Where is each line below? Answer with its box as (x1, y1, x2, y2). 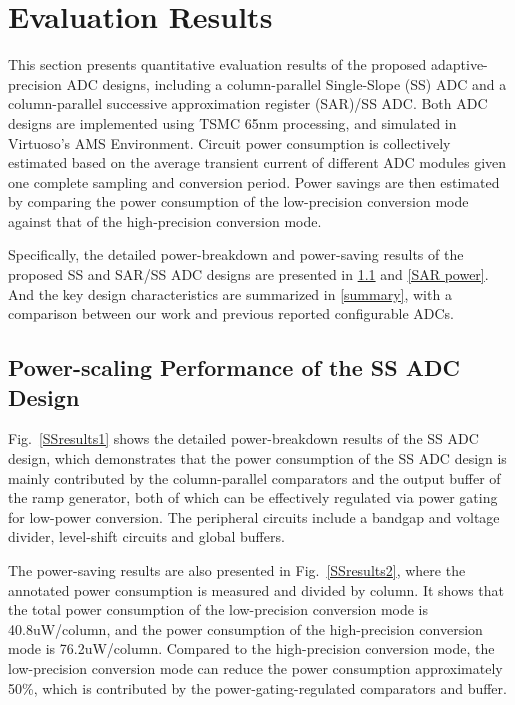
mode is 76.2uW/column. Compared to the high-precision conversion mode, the (8, 638, 495, 659)
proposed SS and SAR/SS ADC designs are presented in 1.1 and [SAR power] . (8, 264, 489, 285)
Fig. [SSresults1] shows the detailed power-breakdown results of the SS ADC (8, 428, 479, 449)
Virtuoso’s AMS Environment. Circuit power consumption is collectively (8, 132, 451, 153)
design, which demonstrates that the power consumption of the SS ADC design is (8, 448, 507, 469)
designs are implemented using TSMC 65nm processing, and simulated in (8, 112, 457, 133)
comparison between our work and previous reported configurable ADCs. (8, 303, 454, 324)
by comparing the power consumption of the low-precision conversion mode (8, 191, 469, 212)
